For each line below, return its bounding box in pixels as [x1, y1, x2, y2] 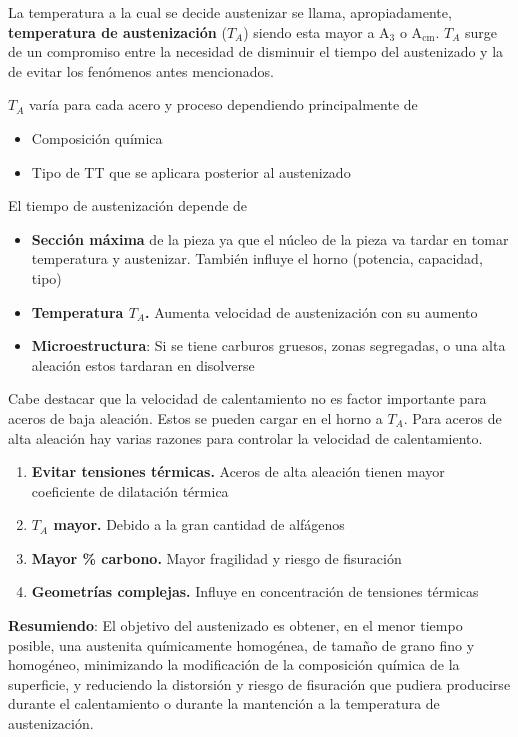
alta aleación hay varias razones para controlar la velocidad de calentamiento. [8, 427, 483, 448]
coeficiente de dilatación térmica [31, 480, 229, 501]
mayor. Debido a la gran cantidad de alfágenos [53, 514, 345, 535]
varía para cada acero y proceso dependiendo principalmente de [28, 94, 418, 115]
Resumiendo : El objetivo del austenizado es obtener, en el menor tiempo [8, 615, 463, 636]
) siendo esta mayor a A [243, 21, 390, 42]
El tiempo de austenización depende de [8, 195, 248, 216]
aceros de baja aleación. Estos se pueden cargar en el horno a [8, 407, 383, 428]
